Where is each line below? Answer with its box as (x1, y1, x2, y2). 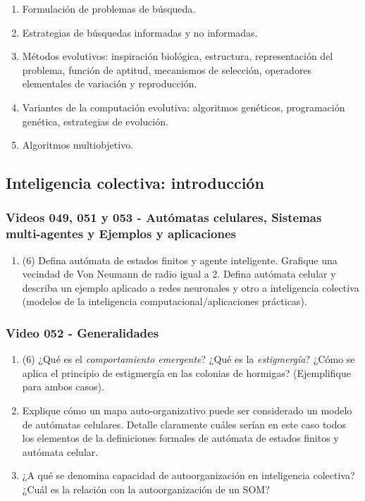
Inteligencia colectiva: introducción (6, 172, 264, 194)
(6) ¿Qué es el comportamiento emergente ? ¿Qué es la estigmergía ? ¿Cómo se (22, 352, 355, 366)
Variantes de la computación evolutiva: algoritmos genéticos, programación (22, 99, 345, 114)
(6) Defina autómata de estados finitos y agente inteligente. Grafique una (22, 252, 338, 267)
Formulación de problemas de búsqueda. (22, 1, 196, 16)
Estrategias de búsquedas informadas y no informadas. (22, 25, 258, 39)
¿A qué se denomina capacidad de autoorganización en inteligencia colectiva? (22, 468, 355, 483)
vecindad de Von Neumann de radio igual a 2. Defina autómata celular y (22, 266, 336, 281)
